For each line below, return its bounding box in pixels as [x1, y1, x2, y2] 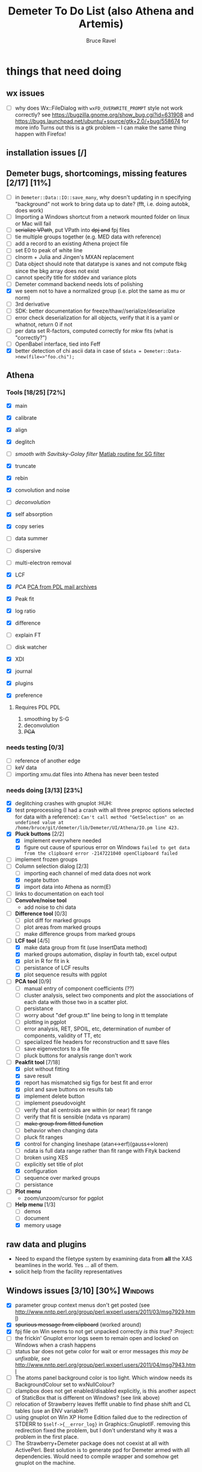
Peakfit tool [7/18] [14, 1059, 60, 1066]
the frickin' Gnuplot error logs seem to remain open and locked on [14, 1335, 179, 1342]
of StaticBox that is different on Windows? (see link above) [14, 1394, 161, 1401]
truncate [14, 463, 36, 470]
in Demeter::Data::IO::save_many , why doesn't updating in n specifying [14, 194, 191, 201]
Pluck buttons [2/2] [14, 830, 64, 838]
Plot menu [14, 1188, 41, 1195]
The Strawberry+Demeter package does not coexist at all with [14, 1439, 170, 1447]
